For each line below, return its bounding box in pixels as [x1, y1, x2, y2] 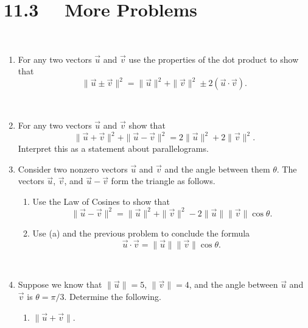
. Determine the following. [64, 290, 161, 302]
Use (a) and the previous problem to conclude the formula [32, 226, 250, 239]
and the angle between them [164, 162, 270, 175]
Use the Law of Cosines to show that [32, 194, 170, 207]
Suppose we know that [18, 278, 102, 291]
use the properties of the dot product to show [128, 52, 299, 65]
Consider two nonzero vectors [18, 162, 128, 175]
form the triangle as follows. [111, 174, 215, 187]
